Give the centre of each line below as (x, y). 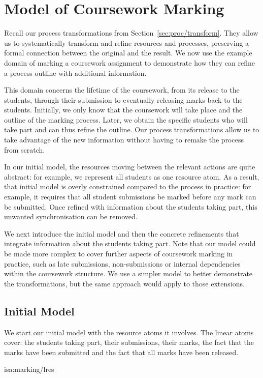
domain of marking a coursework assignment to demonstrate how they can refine (129, 62)
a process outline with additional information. (75, 72)
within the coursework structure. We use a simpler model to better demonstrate (128, 273)
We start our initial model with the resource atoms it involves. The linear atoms (129, 332)
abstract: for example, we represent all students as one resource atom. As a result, (132, 176)
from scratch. (25, 149)
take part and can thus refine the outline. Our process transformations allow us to (132, 129)
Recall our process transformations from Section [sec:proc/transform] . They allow (131, 33)
